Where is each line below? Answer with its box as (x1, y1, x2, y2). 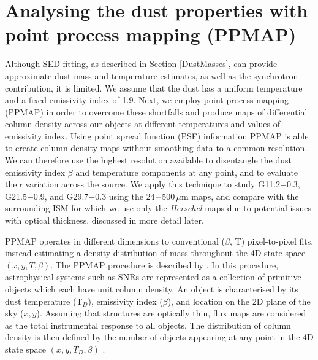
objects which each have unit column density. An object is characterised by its (5, 283, 298, 295)
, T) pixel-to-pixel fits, (230, 234, 314, 247)
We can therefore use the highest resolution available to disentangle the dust (5, 154, 292, 166)
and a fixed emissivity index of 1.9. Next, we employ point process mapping (5, 93, 289, 106)
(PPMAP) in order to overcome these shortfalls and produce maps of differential (5, 105, 308, 118)
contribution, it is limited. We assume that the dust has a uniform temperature (5, 81, 303, 94)
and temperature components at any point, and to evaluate (75, 165, 298, 178)
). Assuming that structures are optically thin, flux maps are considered (36, 307, 306, 319)
